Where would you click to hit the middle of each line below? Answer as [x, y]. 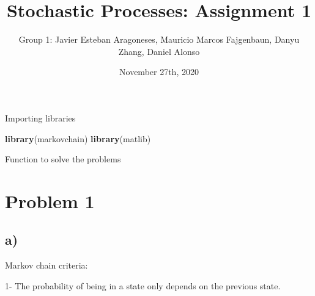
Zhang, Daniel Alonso [159, 51]
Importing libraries [40, 117]
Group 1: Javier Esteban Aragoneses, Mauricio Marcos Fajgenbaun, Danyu [159, 39]
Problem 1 [50, 200]
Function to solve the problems [63, 159]
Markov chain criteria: [46, 265]
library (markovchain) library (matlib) [78, 138]
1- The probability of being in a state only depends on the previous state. [143, 285]
